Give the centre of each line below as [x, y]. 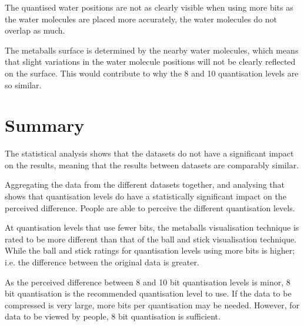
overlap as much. [35, 30]
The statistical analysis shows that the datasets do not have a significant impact [149, 153]
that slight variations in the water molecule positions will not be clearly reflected [150, 61]
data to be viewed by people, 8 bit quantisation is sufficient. [113, 316]
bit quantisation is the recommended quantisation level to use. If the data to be [148, 293]
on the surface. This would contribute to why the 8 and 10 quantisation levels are [152, 73]
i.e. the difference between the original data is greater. [102, 262]
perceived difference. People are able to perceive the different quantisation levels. [150, 207]
